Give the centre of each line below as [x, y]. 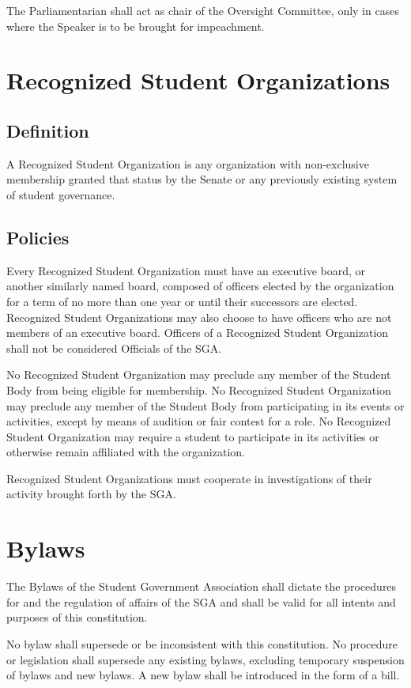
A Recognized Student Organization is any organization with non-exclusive [188, 163]
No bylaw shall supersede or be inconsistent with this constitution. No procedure [202, 643]
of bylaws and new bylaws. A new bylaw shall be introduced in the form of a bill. [203, 675]
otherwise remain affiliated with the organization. [126, 452]
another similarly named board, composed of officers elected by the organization [200, 286]
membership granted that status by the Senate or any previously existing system [202, 179]
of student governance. [61, 194]
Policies [38, 237]
